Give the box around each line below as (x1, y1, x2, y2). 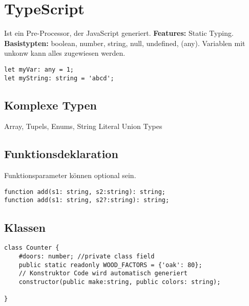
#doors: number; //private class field (18, 252, 155, 260)
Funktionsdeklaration (4, 146, 118, 162)
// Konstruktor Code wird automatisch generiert (18, 270, 188, 277)
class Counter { (4, 244, 59, 252)
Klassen (4, 219, 46, 235)
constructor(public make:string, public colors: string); (18, 278, 221, 286)
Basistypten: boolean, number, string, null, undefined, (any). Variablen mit (4, 37, 245, 48)
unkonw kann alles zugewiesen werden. (4, 48, 126, 58)
